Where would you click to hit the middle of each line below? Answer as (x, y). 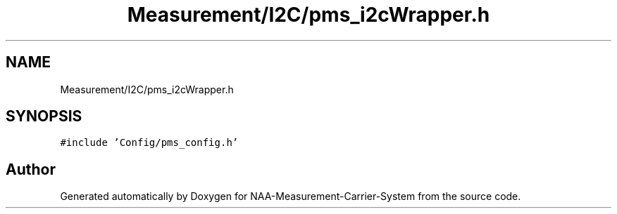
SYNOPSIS (44, 116)
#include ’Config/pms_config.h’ (149, 143)
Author (31, 169)
